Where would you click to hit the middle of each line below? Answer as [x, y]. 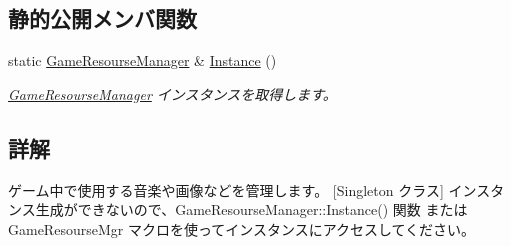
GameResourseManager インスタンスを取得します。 [172, 93]
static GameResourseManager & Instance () [142, 60]
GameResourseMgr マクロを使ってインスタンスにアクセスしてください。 [242, 228]
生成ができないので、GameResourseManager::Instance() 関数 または [251, 209]
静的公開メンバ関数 [102, 18]
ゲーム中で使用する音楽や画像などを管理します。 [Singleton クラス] [226, 189]
